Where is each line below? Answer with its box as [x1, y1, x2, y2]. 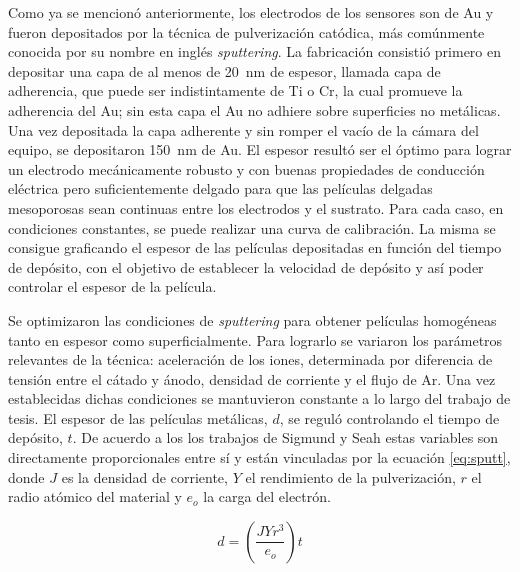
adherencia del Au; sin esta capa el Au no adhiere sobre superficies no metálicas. [8, 99, 501, 120]
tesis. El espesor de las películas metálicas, [8, 407, 268, 428]
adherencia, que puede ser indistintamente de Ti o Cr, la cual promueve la [8, 80, 463, 101]
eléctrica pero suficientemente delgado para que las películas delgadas [8, 178, 433, 199]
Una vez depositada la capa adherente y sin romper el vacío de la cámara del [8, 119, 479, 140]
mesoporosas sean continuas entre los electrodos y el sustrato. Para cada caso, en [8, 197, 504, 218]
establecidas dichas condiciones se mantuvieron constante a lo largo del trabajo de [8, 388, 511, 409]
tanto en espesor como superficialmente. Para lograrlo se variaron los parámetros [8, 329, 503, 350]
